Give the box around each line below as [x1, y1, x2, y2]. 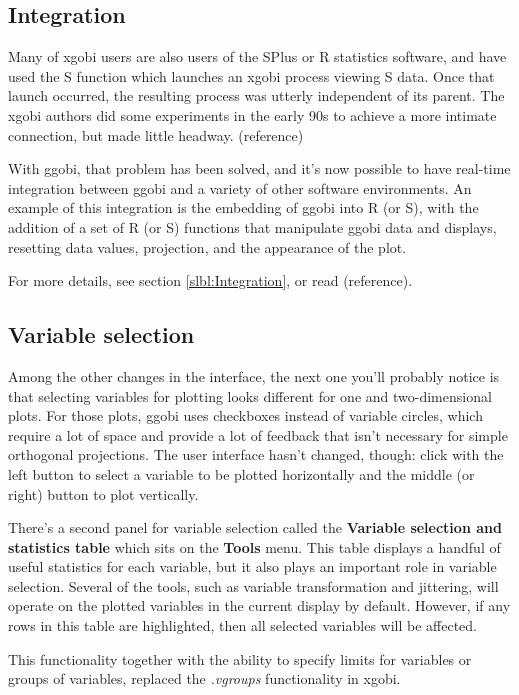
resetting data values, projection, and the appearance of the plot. [8, 236, 407, 257]
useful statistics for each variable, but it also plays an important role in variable [8, 556, 497, 577]
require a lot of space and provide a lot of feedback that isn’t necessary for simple [8, 424, 508, 445]
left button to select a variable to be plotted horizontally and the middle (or [8, 463, 475, 484]
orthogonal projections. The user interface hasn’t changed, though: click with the [8, 444, 504, 465]
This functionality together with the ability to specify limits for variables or [8, 648, 472, 669]
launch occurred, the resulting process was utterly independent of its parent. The [8, 85, 505, 106]
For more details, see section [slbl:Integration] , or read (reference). [8, 270, 413, 291]
